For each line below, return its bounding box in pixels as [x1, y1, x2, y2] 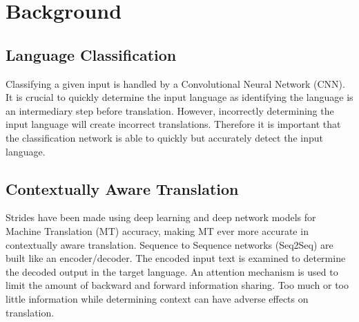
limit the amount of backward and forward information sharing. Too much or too [6, 278, 349, 292]
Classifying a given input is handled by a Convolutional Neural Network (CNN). [6, 76, 345, 91]
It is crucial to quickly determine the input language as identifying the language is [6, 90, 353, 104]
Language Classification [6, 44, 177, 65]
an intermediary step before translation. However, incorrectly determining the [6, 103, 334, 117]
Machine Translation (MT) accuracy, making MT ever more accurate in [6, 223, 309, 238]
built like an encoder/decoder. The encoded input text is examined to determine [6, 251, 346, 265]
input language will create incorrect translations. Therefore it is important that [6, 117, 341, 131]
